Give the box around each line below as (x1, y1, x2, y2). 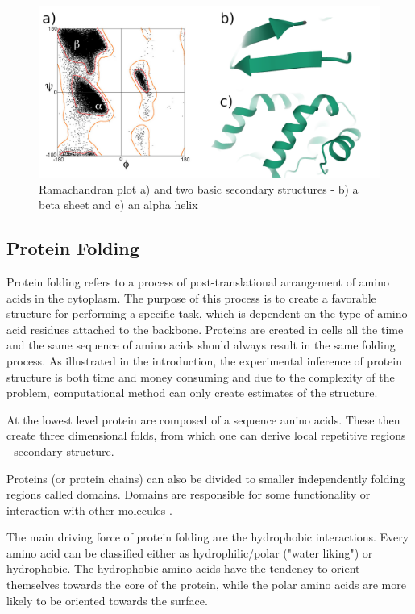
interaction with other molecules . (6, 501, 172, 518)
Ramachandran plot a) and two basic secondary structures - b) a (39, 180, 359, 197)
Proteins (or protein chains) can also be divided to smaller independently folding (6, 470, 405, 487)
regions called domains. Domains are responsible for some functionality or (6, 486, 371, 503)
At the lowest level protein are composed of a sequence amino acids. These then (6, 411, 400, 428)
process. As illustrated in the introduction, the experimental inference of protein (6, 352, 402, 369)
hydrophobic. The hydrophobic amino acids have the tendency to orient (6, 560, 360, 577)
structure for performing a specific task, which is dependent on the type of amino (6, 305, 408, 322)
